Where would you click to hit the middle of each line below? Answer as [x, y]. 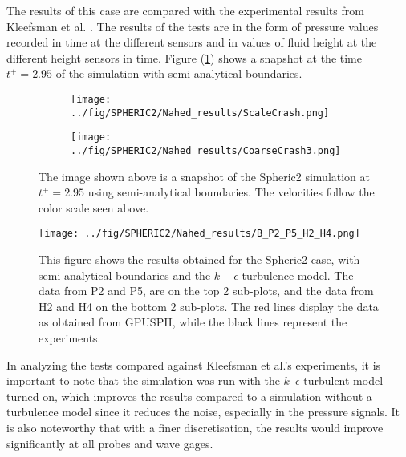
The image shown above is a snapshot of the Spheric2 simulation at [205, 176]
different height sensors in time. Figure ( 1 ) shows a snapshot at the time [184, 57]
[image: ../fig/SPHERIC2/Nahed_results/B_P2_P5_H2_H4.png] [199, 234]
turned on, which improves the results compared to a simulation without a [189, 396]
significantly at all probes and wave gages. [110, 443]
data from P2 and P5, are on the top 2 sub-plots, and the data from [206, 291]
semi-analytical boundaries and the [125, 275]
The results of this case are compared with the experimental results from [185, 10]
